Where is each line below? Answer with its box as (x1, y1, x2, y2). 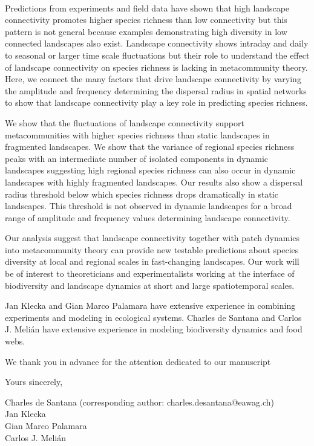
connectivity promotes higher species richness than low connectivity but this (5, 13, 287, 26)
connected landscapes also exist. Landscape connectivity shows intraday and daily (5, 37, 309, 50)
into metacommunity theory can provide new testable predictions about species (5, 243, 299, 256)
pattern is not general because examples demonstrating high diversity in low (5, 25, 287, 37)
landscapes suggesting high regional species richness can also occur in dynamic (5, 164, 296, 176)
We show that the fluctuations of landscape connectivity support (5, 116, 244, 129)
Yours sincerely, (5, 375, 63, 388)
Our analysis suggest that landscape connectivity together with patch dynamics (5, 231, 300, 244)
